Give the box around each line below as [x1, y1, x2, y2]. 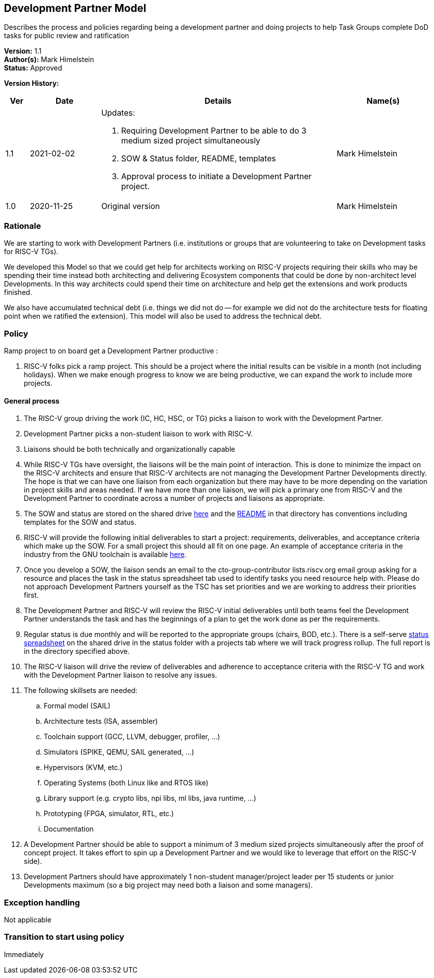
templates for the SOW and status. [24, 518, 137, 527]
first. [24, 591, 39, 600]
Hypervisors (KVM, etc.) [44, 763, 123, 772]
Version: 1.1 [4, 47, 42, 56]
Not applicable [4, 915, 52, 924]
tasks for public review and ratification [4, 31, 129, 40]
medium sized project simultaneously [121, 136, 261, 146]
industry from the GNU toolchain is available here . [24, 550, 187, 559]
